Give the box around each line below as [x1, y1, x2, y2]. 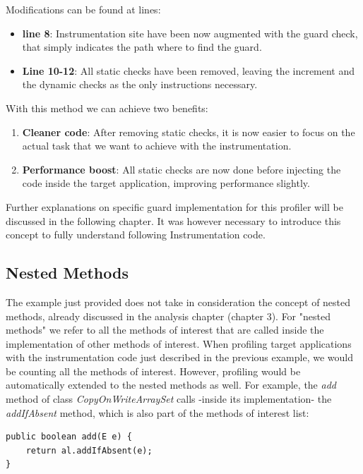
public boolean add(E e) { [6, 432, 132, 442]
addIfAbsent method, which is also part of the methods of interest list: [6, 405, 309, 420]
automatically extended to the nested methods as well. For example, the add [6, 377, 336, 392]
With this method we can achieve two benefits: [6, 100, 208, 115]
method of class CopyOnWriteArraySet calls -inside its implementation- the [6, 391, 332, 406]
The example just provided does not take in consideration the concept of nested [6, 294, 351, 309]
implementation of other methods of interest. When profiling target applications [6, 336, 352, 351]
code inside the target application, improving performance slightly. [22, 176, 310, 190]
